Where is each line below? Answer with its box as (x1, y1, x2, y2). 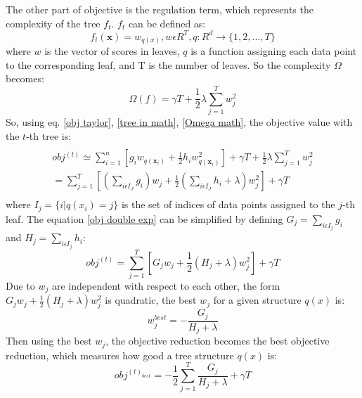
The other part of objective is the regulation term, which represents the (6, 2, 313, 16)
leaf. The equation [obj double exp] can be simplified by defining (6, 211, 283, 226)
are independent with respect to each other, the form (51, 278, 280, 293)
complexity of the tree (6, 15, 101, 30)
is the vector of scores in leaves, (44, 44, 180, 58)
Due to (6, 278, 35, 293)
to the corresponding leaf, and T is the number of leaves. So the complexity (6, 57, 331, 72)
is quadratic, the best (105, 293, 197, 307)
